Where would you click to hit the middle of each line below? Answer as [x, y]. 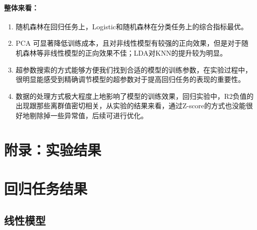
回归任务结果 [46, 189]
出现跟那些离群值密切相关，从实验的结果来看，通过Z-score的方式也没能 [131, 106]
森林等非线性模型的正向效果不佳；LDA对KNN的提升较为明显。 [125, 52]
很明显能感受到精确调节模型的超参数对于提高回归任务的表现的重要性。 [130, 79]
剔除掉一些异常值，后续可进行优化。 [89, 115]
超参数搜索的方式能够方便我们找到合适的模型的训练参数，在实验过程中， [134, 69]
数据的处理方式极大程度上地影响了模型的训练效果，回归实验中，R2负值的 [135, 96]
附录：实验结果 [53, 149]
